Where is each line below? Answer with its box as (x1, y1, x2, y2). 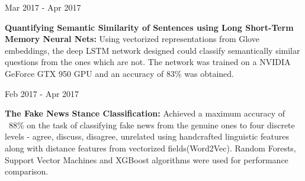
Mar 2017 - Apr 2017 (5, 1, 81, 13)
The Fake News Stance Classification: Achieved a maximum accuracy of (5, 107, 285, 119)
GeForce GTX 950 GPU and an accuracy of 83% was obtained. (5, 67, 234, 79)
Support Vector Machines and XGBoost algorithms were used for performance (5, 153, 288, 166)
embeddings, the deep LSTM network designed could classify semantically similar (5, 44, 300, 56)
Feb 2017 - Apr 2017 (5, 87, 79, 99)
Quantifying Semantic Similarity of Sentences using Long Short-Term (5, 21, 294, 33)
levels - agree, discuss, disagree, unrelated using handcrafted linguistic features (5, 130, 289, 143)
